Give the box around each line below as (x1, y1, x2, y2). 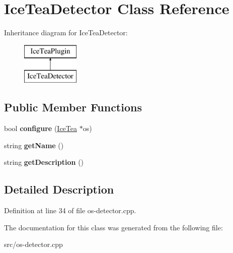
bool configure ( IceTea (4, 123, 77, 134)
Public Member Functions (4, 99, 142, 115)
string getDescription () (4, 157, 84, 167)
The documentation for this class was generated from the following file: (4, 222, 223, 232)
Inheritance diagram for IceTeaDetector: (4, 27, 128, 38)
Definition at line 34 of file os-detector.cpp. (4, 205, 136, 216)
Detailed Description (4, 181, 114, 197)
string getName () (4, 140, 64, 150)
